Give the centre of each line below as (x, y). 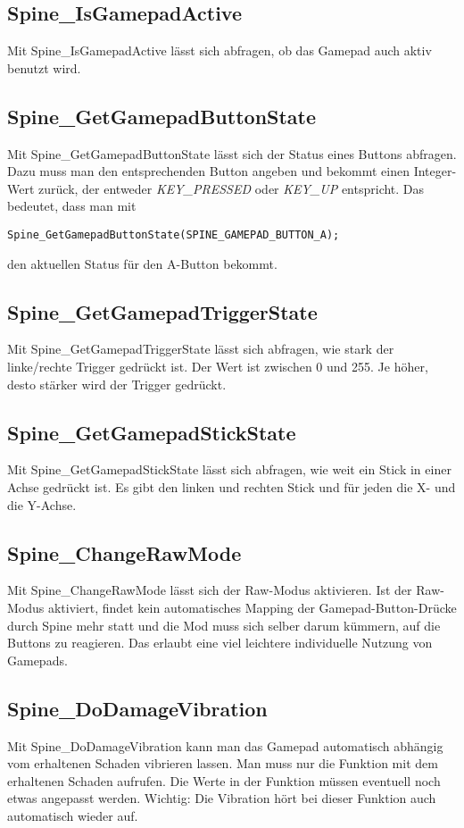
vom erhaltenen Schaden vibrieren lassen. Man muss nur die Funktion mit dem (223, 763)
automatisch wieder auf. (73, 815)
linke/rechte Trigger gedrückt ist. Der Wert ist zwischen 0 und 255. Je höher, (218, 367)
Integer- (435, 171)
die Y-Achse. (42, 504)
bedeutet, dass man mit (72, 206)
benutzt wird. (44, 67)
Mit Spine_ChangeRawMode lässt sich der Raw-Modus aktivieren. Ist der (210, 590)
